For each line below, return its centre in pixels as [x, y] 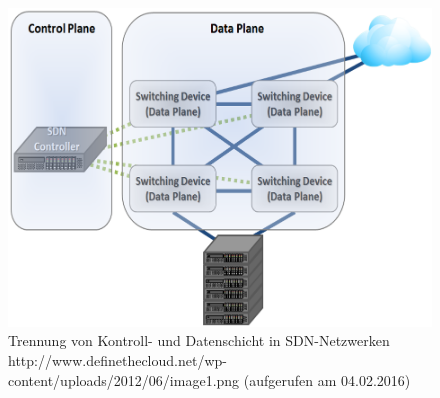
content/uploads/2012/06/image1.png [124, 379]
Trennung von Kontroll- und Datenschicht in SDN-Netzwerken [199, 340]
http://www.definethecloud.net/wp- [117, 359]
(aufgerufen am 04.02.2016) [327, 379]
